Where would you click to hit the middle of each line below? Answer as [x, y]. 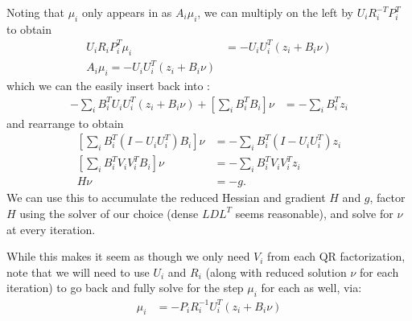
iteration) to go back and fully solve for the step [125, 288]
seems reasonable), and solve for [314, 213]
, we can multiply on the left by [275, 12]
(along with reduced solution [276, 272]
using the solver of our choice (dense [109, 213]
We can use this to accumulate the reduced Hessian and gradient [166, 198]
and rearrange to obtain [65, 123]
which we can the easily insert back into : [108, 86]
